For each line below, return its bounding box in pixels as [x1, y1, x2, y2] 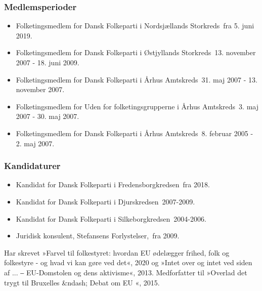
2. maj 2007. [16, 138, 55, 148]
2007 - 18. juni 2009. [16, 57, 79, 67]
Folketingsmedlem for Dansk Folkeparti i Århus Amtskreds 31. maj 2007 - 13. [16, 74, 257, 85]
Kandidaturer [4, 159, 61, 172]
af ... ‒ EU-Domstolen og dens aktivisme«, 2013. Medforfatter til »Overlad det [4, 267, 247, 277]
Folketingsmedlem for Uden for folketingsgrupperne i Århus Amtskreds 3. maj [16, 101, 258, 111]
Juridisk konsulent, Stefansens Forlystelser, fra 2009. [16, 230, 180, 241]
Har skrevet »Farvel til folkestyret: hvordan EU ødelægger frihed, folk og [4, 247, 230, 258]
